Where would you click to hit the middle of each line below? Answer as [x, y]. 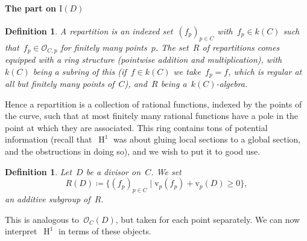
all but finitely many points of [60, 84]
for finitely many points [104, 47]
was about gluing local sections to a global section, [207, 139]
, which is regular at [265, 71]
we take [187, 71]
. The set [172, 47]
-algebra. [232, 84]
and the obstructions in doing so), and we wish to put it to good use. [133, 151]
